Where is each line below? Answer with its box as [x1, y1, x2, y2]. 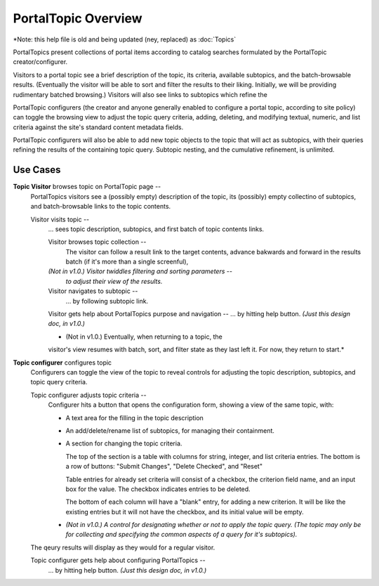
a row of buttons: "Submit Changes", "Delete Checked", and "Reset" [65, 462, 263, 471]
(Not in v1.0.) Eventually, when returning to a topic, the [65, 332, 222, 341]
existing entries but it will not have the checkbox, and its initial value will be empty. [65, 507, 305, 516]
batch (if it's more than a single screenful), [65, 257, 189, 266]
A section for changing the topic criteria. [65, 439, 182, 448]
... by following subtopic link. [65, 297, 149, 305]
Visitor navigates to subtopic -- [48, 287, 138, 295]
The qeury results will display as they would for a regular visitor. [30, 543, 215, 552]
